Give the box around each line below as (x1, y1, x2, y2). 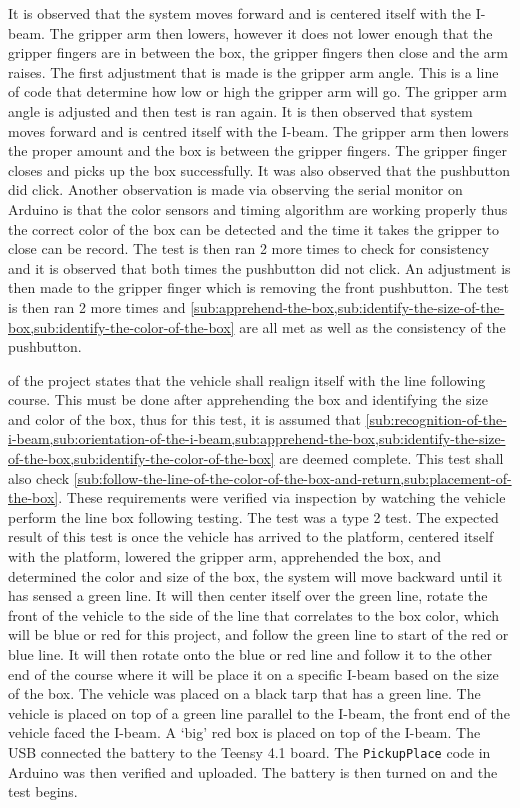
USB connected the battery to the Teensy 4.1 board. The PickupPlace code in (8, 741, 491, 762)
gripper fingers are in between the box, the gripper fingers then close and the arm (8, 42, 508, 63)
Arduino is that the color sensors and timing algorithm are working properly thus (8, 198, 508, 219)
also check (8, 467, 70, 488)
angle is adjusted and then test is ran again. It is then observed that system (8, 100, 473, 121)
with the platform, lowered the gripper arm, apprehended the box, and (8, 546, 442, 567)
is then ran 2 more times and (8, 296, 186, 317)
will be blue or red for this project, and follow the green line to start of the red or (8, 624, 509, 645)
